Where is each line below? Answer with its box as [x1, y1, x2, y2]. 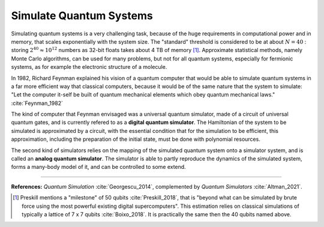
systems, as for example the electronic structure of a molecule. [11, 63, 167, 71]
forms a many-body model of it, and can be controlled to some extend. [11, 164, 186, 171]
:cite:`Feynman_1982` [11, 99, 63, 107]
